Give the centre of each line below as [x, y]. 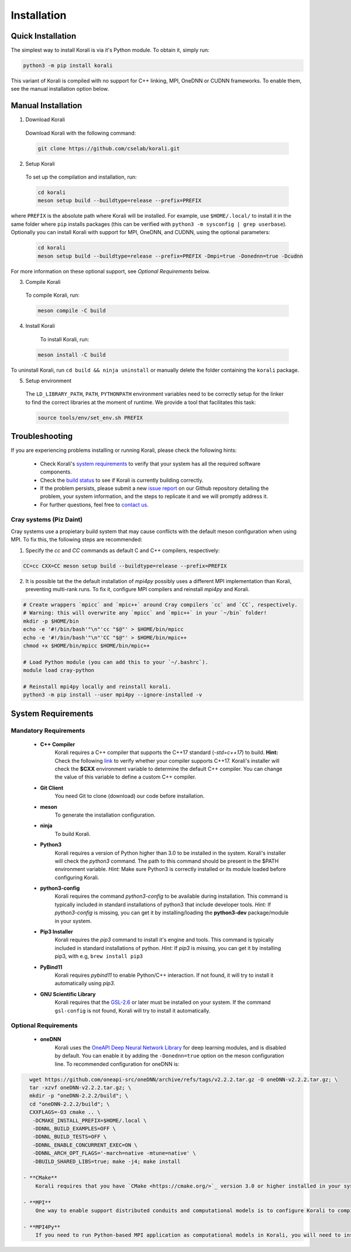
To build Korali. [73, 833]
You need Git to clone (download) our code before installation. [130, 796]
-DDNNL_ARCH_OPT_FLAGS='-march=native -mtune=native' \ [114, 1153]
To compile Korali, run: [53, 295]
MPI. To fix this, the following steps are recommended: [77, 540]
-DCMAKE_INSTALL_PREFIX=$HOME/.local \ [90, 1120]
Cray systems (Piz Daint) [47, 520]
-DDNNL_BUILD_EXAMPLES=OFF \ [74, 1128]
